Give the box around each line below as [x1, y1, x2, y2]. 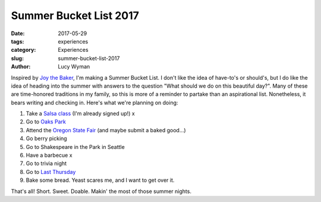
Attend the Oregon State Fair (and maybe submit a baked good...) [26, 126, 187, 133]
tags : [11, 38, 24, 45]
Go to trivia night [26, 160, 67, 167]
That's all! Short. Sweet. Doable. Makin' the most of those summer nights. [11, 188, 191, 195]
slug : [11, 54, 24, 62]
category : [11, 46, 36, 54]
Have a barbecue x [26, 152, 73, 159]
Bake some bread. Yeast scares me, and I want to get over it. [26, 176, 175, 184]
